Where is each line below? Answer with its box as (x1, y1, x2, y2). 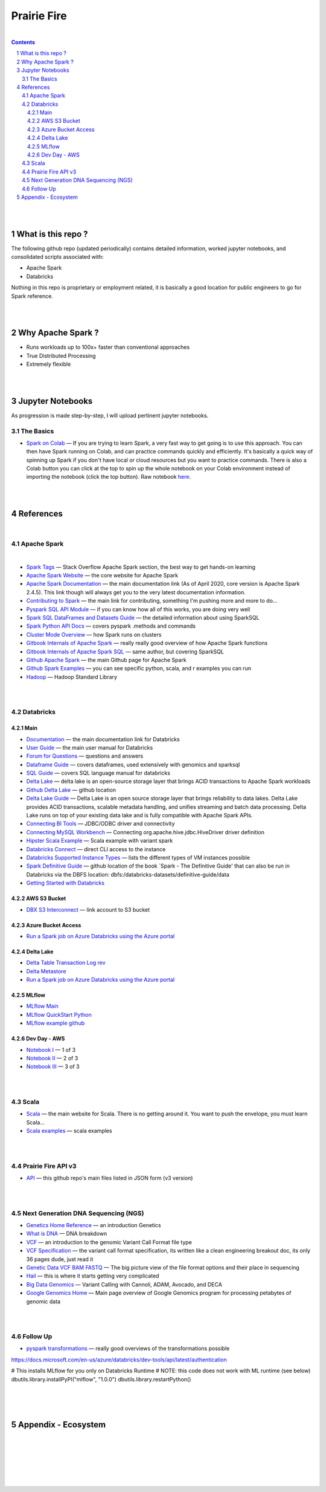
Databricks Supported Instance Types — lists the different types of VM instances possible (26, 854, 251, 861)
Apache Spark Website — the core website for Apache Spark (26, 572, 178, 579)
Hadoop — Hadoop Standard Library (26, 673, 118, 680)
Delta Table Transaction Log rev (26, 959, 106, 967)
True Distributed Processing (26, 352, 96, 359)
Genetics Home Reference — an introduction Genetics (26, 1221, 161, 1228)
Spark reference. (11, 292, 54, 299)
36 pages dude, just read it (26, 1255, 94, 1263)
